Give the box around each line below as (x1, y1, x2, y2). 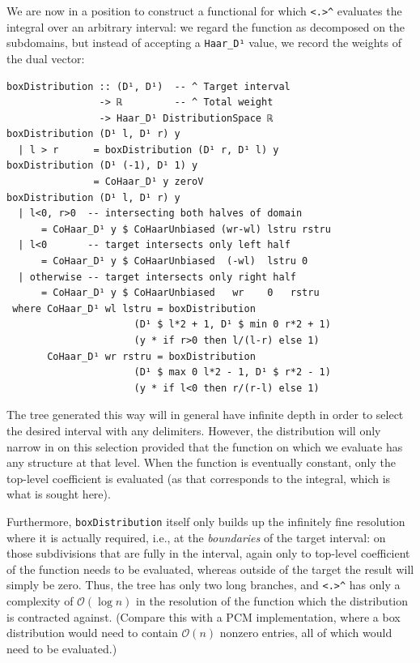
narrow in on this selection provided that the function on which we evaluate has (6, 438, 403, 455)
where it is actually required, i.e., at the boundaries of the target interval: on (6, 528, 386, 545)
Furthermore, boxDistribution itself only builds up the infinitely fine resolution (6, 512, 405, 529)
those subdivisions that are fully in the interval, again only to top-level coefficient (6, 545, 410, 562)
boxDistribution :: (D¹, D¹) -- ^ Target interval (6, 80, 291, 92)
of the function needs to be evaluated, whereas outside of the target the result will (6, 560, 414, 577)
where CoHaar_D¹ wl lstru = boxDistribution (12, 302, 256, 314)
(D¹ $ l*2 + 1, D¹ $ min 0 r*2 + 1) (134, 319, 331, 331)
